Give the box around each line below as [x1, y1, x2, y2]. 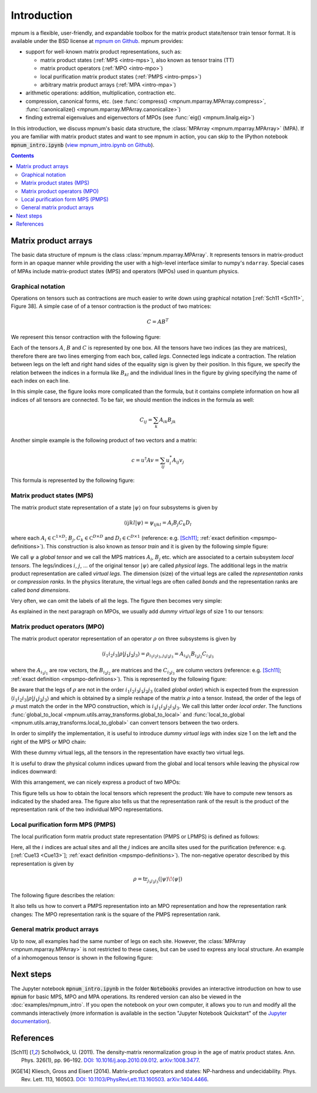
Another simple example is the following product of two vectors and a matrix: [11, 437, 197, 444]
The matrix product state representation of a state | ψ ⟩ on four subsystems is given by [11, 504, 218, 511]
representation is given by [11, 860, 74, 867]
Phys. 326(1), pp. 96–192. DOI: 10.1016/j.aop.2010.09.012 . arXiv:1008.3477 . [21, 1057, 200, 1064]
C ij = [139, 416, 153, 424]
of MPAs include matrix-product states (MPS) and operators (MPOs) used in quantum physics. [11, 267, 240, 274]
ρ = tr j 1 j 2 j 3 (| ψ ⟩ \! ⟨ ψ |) [133, 876, 183, 884]
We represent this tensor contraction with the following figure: [11, 333, 161, 340]
